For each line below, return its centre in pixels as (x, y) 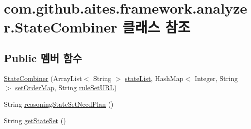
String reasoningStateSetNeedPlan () (59, 104)
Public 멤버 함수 (43, 57)
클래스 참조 (156, 27)
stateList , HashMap (154, 78)
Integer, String (216, 78)
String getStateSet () (35, 120)
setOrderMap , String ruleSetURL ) (66, 88)
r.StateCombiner (61, 27)
